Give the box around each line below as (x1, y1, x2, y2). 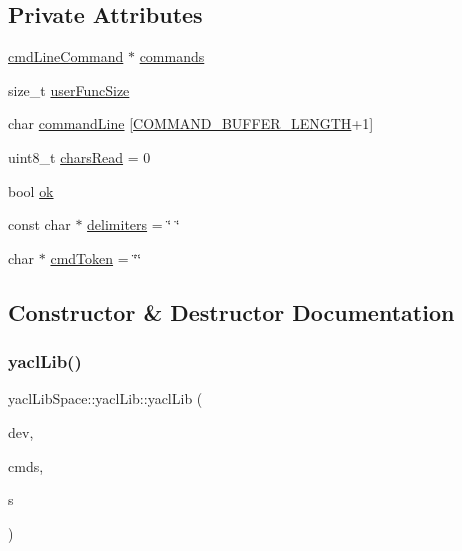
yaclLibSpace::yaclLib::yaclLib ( (8, 388, 203, 409)
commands (139, 46, 205, 67)
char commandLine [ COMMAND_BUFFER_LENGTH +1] (8, 113, 374, 134)
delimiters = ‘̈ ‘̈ (87, 214, 180, 235)
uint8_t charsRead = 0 (8, 146, 151, 167)
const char (8, 214, 71, 235)
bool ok (8, 180, 54, 201)
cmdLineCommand (8, 46, 124, 67)
